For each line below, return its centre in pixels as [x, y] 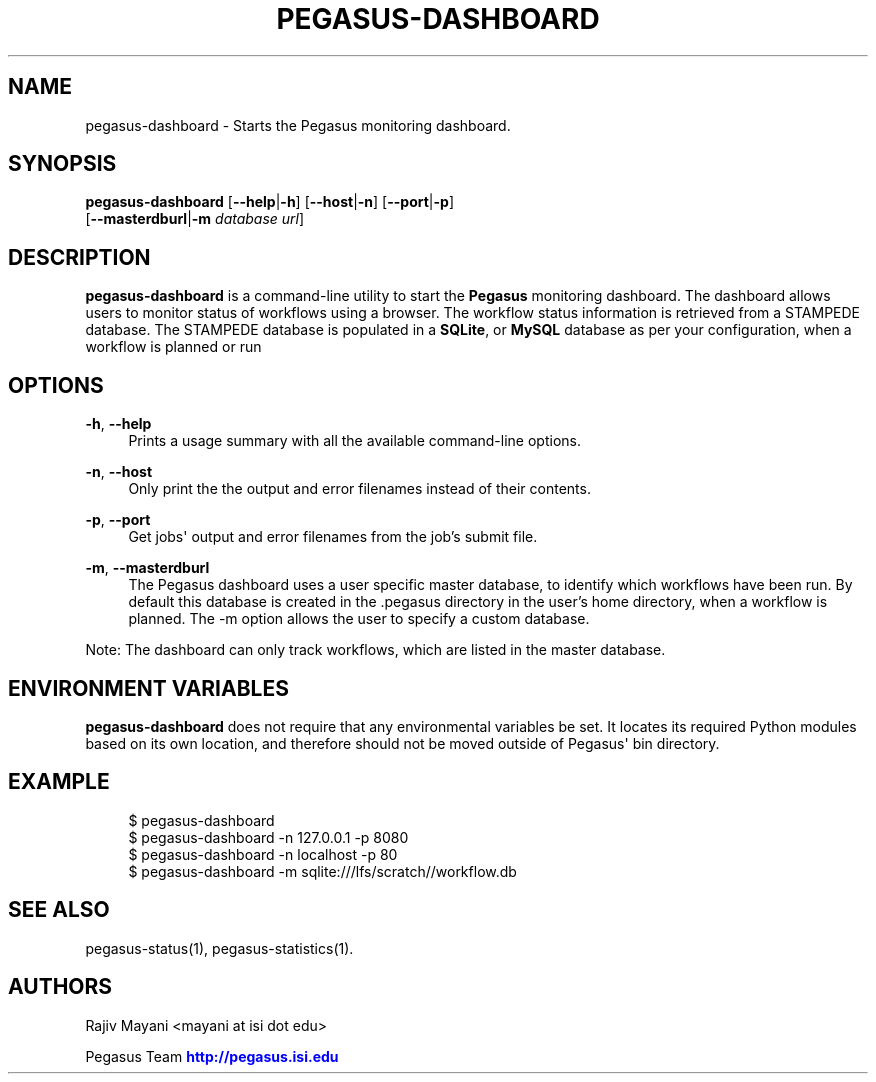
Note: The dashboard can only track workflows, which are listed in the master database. [375, 650]
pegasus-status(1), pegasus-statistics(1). [219, 948]
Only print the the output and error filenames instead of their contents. [359, 489]
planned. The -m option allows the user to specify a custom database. [359, 619]
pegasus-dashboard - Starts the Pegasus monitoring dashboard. [298, 125]
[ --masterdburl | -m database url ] [195, 219]
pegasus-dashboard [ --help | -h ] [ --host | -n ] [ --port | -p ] [269, 202]
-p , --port [118, 520]
